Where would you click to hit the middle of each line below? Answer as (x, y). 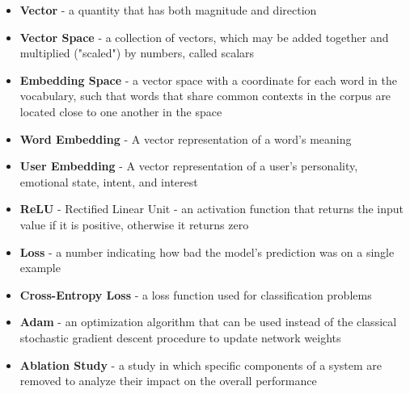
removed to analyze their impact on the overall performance (168, 381)
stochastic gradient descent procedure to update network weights (180, 337)
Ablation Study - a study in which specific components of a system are (201, 365)
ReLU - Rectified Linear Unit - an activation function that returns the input (212, 209)
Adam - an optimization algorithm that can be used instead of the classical (208, 322)
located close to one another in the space (121, 111)
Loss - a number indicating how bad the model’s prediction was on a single (207, 251)
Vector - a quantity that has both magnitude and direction (168, 10)
